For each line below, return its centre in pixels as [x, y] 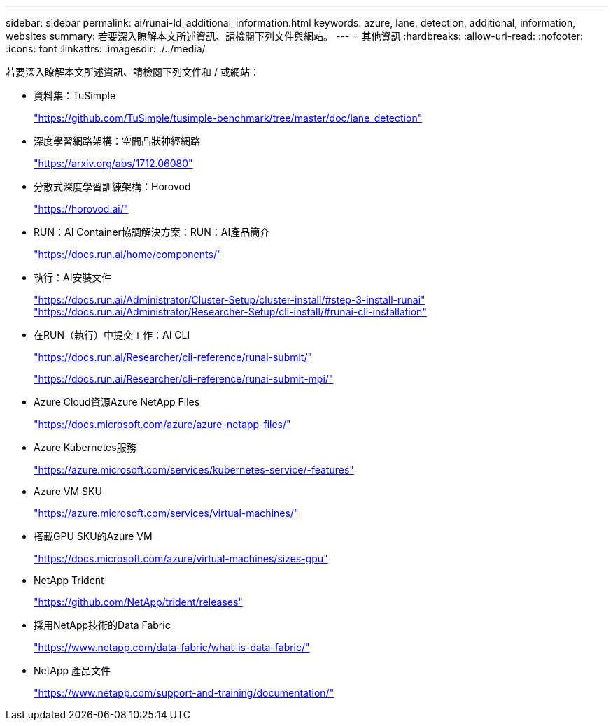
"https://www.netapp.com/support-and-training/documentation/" [184, 693]
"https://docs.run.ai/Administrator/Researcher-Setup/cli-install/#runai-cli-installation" [230, 312]
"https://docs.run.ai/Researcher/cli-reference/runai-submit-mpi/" [184, 379]
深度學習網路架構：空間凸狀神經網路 [117, 141]
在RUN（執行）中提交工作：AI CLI [112, 335]
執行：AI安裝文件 [73, 277]
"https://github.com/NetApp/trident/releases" [138, 602]
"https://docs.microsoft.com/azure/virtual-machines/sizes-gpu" [181, 558]
